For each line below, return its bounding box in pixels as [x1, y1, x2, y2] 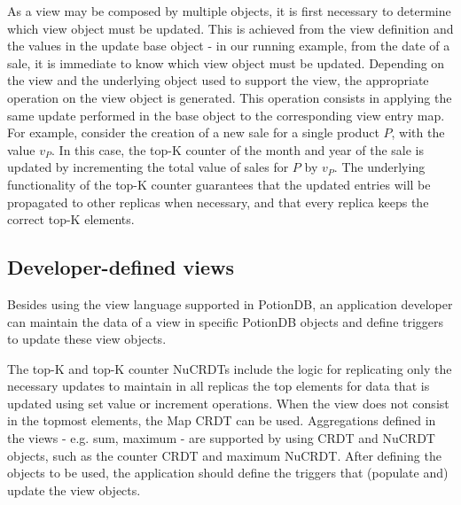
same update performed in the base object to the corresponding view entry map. [7, 105, 445, 124]
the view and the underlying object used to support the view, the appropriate [7, 71, 429, 89]
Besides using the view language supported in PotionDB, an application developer [7, 294, 453, 313]
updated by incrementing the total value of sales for [7, 158, 289, 176]
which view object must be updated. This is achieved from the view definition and [7, 19, 454, 37]
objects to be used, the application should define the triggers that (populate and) [7, 463, 449, 482]
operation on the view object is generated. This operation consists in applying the [7, 88, 452, 106]
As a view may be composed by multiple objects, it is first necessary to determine [7, 2, 451, 19]
